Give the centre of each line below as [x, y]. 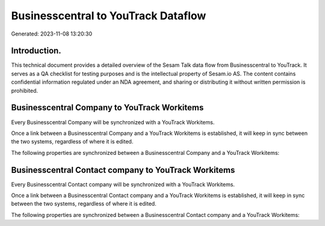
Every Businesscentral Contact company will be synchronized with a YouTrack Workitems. [123, 184]
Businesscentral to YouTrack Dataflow [109, 16]
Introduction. [36, 51]
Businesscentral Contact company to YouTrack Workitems [123, 170]
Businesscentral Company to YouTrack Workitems [107, 108]
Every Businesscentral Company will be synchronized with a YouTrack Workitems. [113, 122]
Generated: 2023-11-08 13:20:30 [52, 34]
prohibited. [25, 90]
